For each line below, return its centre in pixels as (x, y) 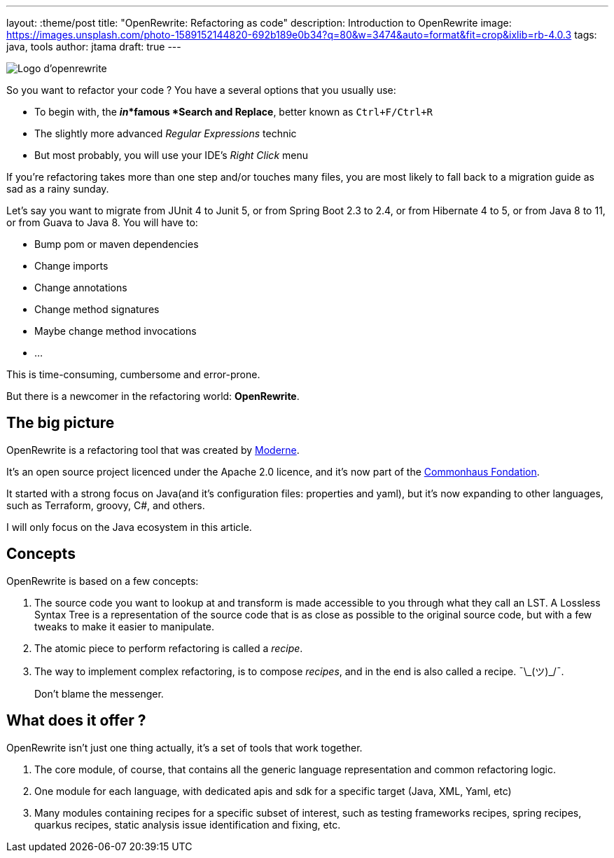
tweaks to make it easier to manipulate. (125, 626)
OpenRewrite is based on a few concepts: (103, 581)
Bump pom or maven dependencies (117, 244)
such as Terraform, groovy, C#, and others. (106, 505)
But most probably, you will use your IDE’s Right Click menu (171, 155)
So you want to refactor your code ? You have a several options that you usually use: (201, 90)
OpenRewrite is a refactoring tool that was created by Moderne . (153, 450)
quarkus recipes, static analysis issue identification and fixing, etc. (188, 824)
